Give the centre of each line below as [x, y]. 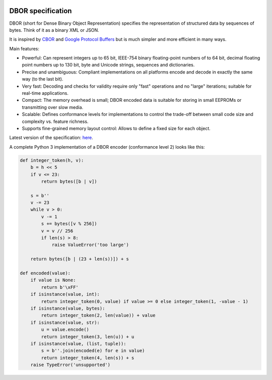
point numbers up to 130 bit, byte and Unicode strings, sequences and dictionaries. [108, 65]
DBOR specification [41, 11]
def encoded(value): [45, 273]
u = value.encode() [65, 330]
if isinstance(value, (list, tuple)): [78, 343]
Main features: [24, 48]
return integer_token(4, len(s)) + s [88, 358]
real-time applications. [45, 93]
